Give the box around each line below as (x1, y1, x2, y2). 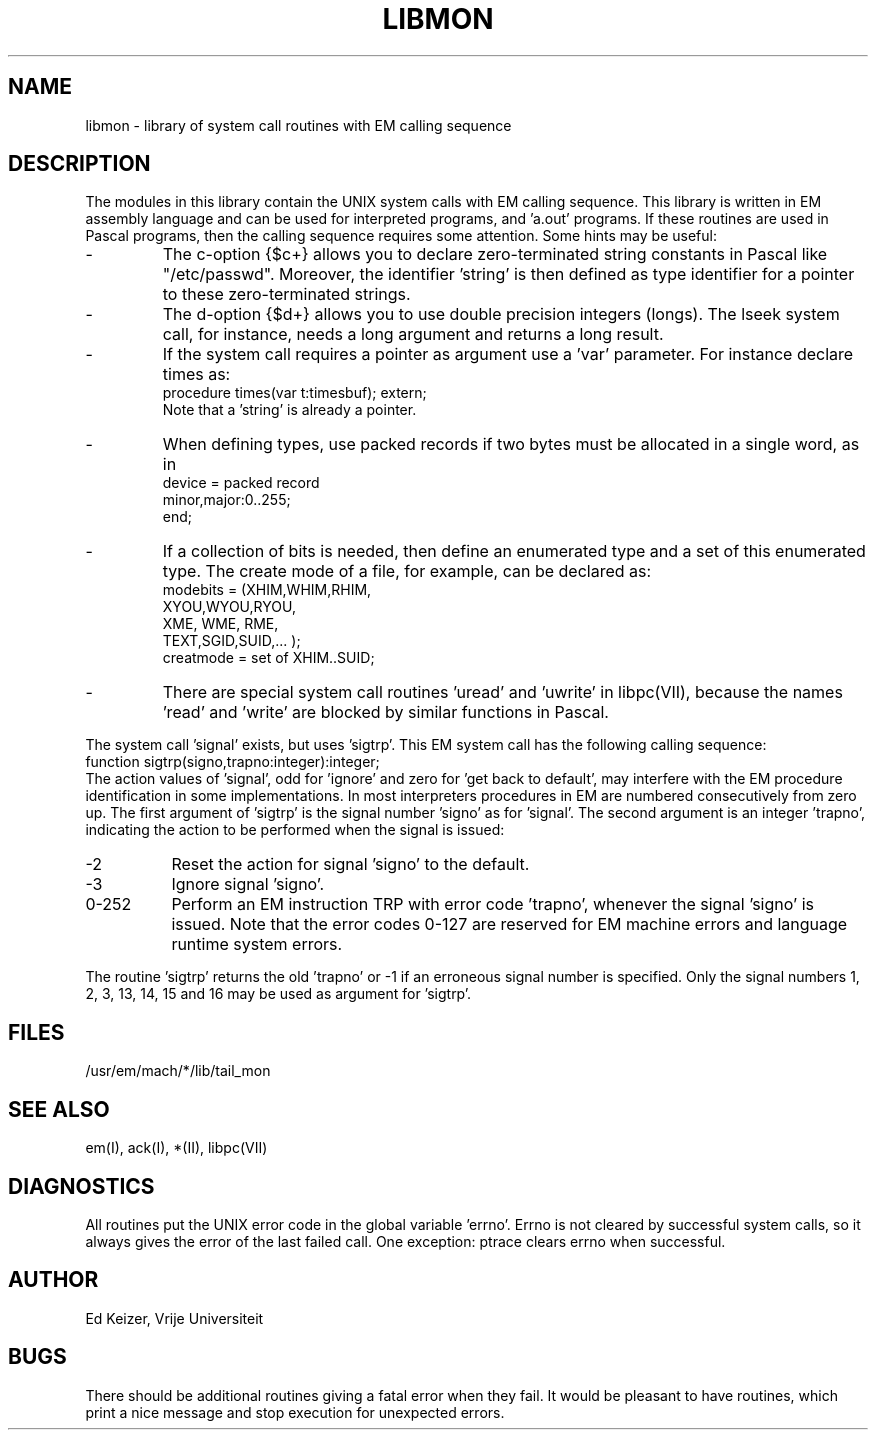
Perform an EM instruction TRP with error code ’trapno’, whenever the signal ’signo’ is (171, 894, 814, 915)
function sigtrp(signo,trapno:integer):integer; (85, 753, 380, 771)
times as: (162, 364, 231, 385)
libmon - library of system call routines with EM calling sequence (85, 116, 512, 134)
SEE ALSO (8, 1096, 110, 1122)
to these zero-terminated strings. (162, 284, 411, 305)
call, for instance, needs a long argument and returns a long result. (162, 324, 664, 345)
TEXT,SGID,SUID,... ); (162, 632, 301, 650)
